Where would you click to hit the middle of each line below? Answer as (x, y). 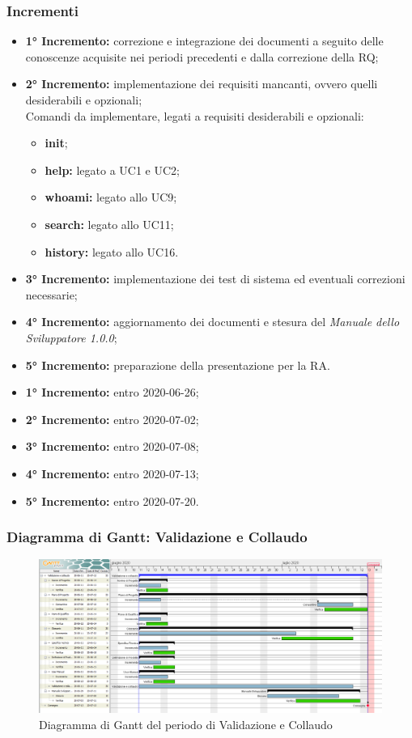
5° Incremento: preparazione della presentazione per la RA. (178, 365)
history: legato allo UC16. (112, 251)
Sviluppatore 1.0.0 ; (71, 337)
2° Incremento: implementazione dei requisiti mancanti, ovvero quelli (202, 84)
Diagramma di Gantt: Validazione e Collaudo (157, 537)
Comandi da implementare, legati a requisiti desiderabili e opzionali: (195, 115)
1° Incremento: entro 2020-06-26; (112, 392)
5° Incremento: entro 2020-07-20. (112, 500)
